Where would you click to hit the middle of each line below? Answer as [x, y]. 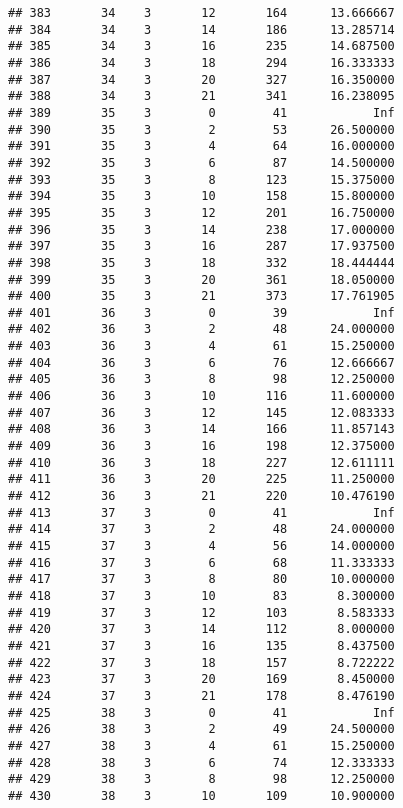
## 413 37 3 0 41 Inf [201, 512]
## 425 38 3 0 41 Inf [201, 712]
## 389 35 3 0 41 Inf [201, 112]
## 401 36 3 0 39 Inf [201, 312]
